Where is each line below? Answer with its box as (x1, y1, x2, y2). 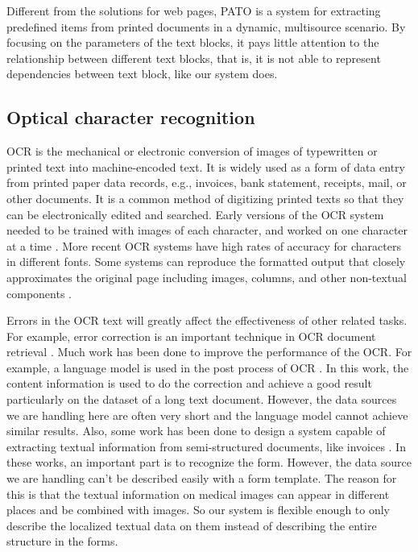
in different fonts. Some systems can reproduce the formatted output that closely (6, 253, 406, 270)
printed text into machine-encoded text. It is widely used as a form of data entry (6, 158, 405, 175)
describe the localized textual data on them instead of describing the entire (6, 517, 377, 533)
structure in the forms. (6, 533, 118, 550)
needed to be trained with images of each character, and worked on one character (6, 222, 408, 239)
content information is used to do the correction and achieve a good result (6, 375, 372, 392)
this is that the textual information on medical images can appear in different (6, 485, 390, 502)
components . (6, 284, 72, 301)
